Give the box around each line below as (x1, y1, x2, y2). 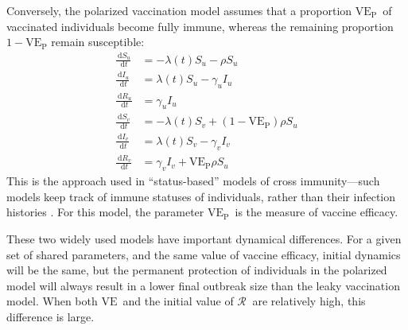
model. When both (6, 293, 98, 309)
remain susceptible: (51, 33, 145, 50)
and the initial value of (122, 293, 234, 309)
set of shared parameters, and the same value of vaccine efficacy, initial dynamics (6, 246, 401, 262)
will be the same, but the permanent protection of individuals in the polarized (6, 262, 387, 278)
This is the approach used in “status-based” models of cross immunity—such (6, 173, 380, 189)
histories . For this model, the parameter (6, 204, 204, 220)
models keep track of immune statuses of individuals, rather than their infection (6, 188, 396, 204)
